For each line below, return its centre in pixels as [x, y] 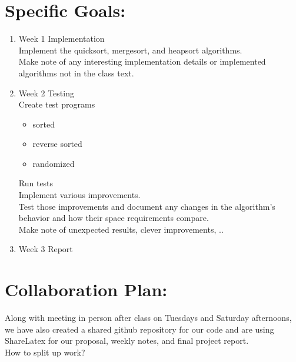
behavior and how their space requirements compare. [114, 218]
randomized [54, 163]
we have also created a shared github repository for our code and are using [139, 329]
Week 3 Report [46, 249]
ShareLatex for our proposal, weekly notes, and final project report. [127, 341]
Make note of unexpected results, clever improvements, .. [121, 229]
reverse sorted [57, 144]
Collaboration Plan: [86, 289]
